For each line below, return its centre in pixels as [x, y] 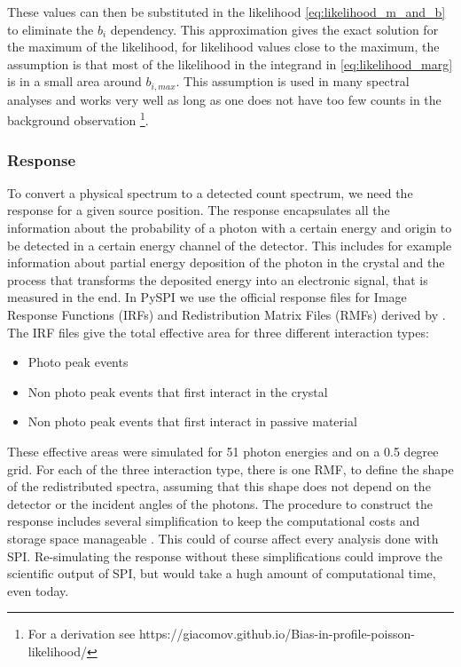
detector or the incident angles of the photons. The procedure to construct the [220, 503]
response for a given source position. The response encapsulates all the [199, 210]
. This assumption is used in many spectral [293, 81]
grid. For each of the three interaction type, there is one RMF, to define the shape [230, 468]
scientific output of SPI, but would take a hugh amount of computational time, [222, 573]
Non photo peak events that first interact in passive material [192, 421]
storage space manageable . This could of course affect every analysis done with [223, 538]
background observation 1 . [78, 119]
